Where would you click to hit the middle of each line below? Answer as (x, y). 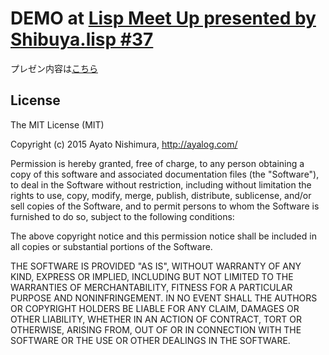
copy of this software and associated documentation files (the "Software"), (165, 174)
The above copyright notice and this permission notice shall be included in (163, 236)
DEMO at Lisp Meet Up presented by (163, 18)
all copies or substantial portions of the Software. (111, 246)
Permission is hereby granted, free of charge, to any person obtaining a (157, 163)
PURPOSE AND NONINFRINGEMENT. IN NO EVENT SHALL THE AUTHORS (164, 298)
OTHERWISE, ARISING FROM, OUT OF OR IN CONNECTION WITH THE (156, 329)
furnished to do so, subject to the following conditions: (122, 216)
